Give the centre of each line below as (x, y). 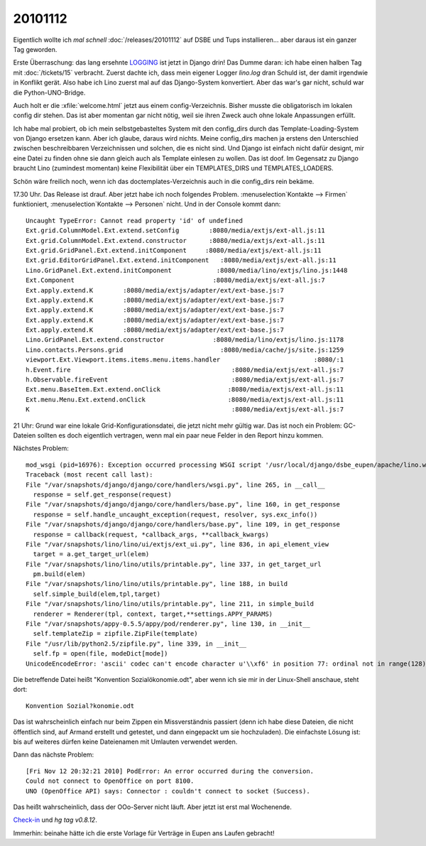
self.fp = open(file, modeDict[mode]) (100, 654)
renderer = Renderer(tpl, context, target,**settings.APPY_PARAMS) (153, 614)
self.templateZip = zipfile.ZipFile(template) (115, 634)
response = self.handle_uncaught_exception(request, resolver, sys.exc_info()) (175, 514)
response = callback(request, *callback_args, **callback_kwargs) (151, 534)
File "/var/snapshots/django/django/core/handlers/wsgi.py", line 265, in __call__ (176, 484)
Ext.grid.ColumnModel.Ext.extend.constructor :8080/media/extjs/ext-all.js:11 (176, 240)
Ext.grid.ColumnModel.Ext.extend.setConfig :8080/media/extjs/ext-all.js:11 (176, 231)
